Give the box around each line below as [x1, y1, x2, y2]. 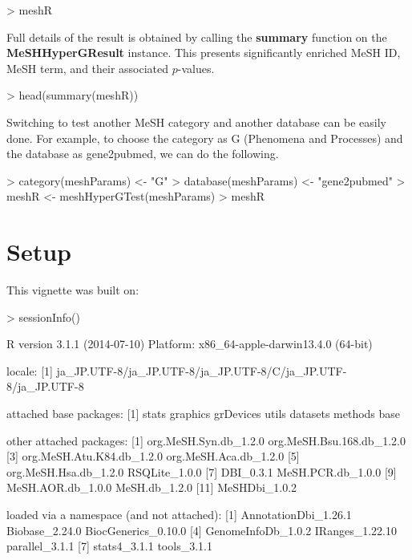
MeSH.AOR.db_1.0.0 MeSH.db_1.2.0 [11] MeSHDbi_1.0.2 [6, 479, 297, 496]
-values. [177, 59, 215, 76]
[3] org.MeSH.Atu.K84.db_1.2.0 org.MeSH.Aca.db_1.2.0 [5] [6, 448, 300, 465]
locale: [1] [6, 362, 53, 379]
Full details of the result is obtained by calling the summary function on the [6, 28, 387, 45]
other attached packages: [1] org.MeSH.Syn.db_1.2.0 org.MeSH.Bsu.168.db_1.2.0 [6, 432, 406, 448]
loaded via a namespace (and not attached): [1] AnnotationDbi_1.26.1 [6, 506, 352, 522]
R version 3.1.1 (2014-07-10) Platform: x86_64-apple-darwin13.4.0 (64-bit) [6, 335, 373, 352]
